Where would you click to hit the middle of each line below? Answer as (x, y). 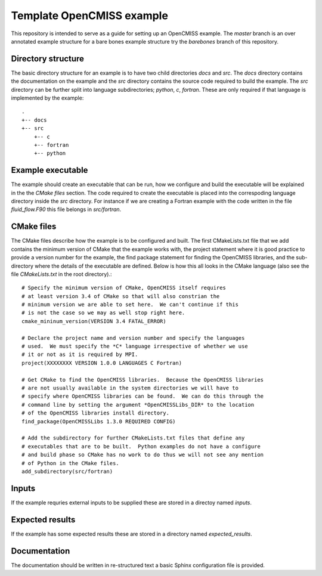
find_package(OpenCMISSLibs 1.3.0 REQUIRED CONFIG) (99, 421)
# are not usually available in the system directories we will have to (130, 388)
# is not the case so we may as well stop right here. (103, 313)
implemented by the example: (47, 98)
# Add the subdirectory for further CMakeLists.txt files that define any (133, 438)
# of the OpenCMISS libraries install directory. (96, 413)
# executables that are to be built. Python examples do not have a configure (141, 446)
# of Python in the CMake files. (70, 463)
